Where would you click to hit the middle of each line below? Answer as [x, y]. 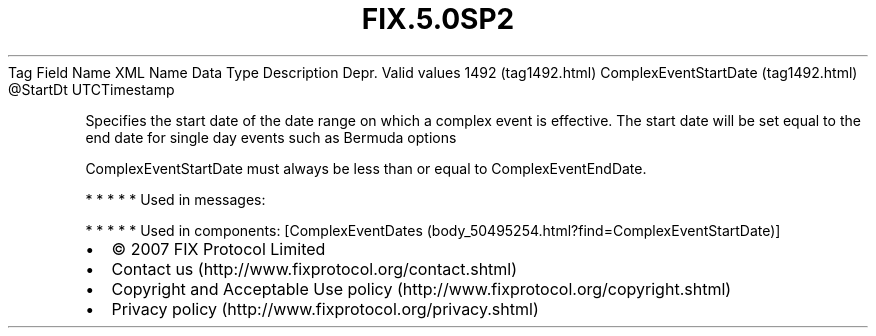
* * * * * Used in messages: [175, 199]
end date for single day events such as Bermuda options [271, 137]
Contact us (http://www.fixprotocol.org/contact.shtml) [314, 268]
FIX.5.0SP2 [438, 19]
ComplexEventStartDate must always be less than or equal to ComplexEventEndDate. [366, 168]
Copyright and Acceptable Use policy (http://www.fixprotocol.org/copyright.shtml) [421, 288]
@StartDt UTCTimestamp [91, 89]
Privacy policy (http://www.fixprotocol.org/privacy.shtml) [325, 308]
